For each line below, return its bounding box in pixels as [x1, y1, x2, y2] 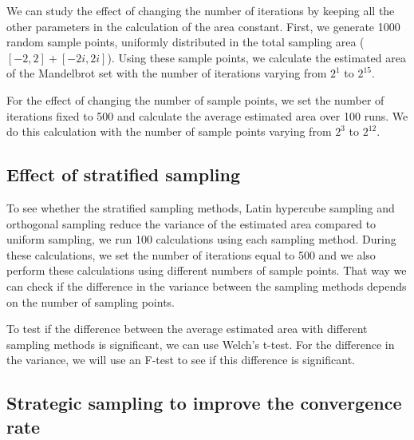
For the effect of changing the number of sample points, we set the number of [6, 91, 384, 108]
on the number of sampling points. [6, 293, 175, 310]
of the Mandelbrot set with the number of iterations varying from [6, 65, 327, 81]
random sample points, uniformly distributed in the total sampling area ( [6, 34, 365, 50]
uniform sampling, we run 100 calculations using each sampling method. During [6, 231, 396, 248]
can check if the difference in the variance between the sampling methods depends [6, 277, 407, 294]
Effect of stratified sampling [6, 162, 241, 187]
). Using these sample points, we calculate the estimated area [107, 49, 406, 65]
